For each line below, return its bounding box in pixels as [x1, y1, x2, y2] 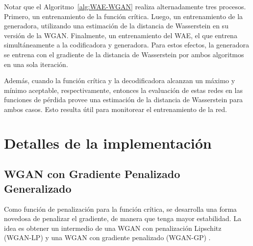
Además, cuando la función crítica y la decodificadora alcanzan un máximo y [4, 75, 235, 86]
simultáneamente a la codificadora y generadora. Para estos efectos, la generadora [4, 40, 250, 50]
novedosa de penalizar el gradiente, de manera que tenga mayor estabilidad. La [4, 213, 241, 224]
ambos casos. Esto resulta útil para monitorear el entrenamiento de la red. [4, 104, 228, 114]
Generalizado [4, 180, 72, 196]
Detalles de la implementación [4, 133, 212, 153]
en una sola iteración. [4, 59, 68, 69]
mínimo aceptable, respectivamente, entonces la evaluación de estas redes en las [4, 85, 243, 95]
